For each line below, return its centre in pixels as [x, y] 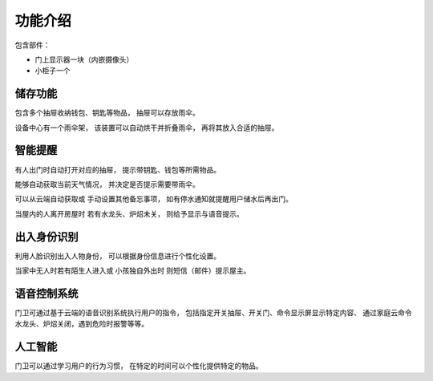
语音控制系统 [47, 293]
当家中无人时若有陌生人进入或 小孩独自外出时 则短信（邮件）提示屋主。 [133, 270]
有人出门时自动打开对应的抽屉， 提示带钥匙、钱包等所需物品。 [117, 169]
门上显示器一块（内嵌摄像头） [84, 59]
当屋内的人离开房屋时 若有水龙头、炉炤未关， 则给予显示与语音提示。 [129, 213]
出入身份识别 [47, 237]
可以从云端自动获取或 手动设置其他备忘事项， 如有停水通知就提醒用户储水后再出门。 [154, 199]
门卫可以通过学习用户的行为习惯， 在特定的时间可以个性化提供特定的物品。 [139, 366]
